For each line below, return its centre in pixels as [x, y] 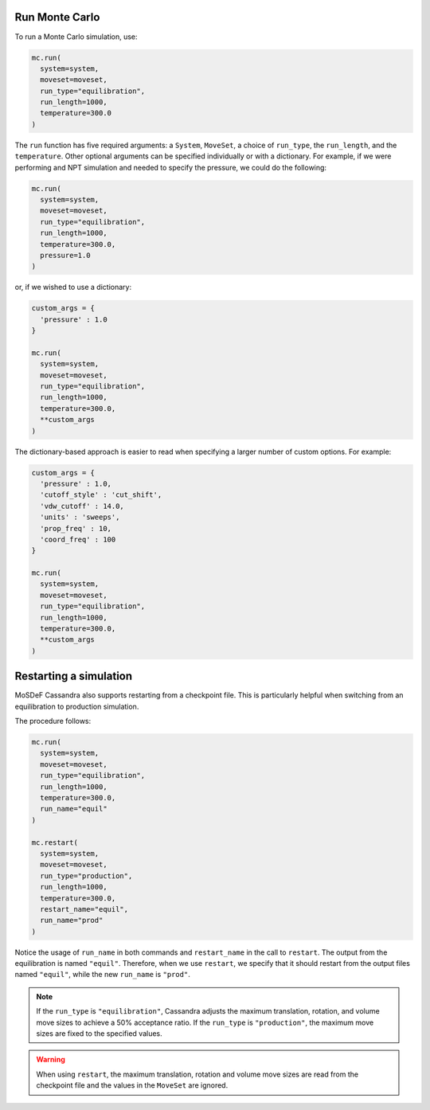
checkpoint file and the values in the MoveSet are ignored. [132, 1085]
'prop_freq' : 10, [76, 528]
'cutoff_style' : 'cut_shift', [101, 495]
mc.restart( [55, 842]
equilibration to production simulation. [77, 706]
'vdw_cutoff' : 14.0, [82, 506]
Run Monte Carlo [57, 17]
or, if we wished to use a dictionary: [73, 287]
